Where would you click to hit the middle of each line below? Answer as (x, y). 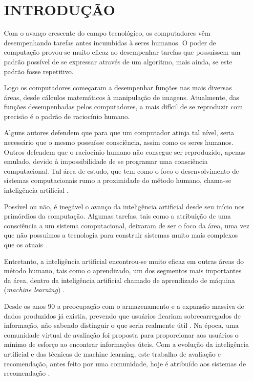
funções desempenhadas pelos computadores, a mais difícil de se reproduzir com (124, 107)
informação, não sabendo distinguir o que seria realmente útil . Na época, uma (121, 325)
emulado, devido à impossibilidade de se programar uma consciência (106, 161)
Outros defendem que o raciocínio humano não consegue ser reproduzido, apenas (125, 151)
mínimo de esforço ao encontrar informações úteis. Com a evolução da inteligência (126, 344)
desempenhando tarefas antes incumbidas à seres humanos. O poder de (110, 42)
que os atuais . (26, 244)
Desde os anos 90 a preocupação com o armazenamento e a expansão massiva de (124, 306)
